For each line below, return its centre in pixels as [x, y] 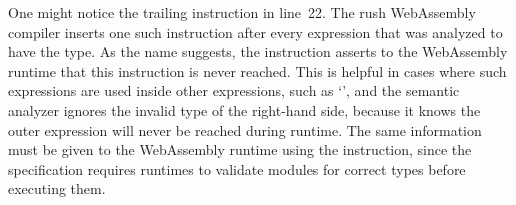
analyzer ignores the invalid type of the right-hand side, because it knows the [244, 109]
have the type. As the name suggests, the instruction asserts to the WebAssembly [258, 51]
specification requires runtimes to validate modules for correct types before [237, 168]
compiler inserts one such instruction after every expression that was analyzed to [255, 31]
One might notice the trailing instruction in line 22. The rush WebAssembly [242, 12]
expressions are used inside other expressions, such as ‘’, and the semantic [234, 90]
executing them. [57, 188]
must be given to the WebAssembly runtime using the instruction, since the [240, 149]
